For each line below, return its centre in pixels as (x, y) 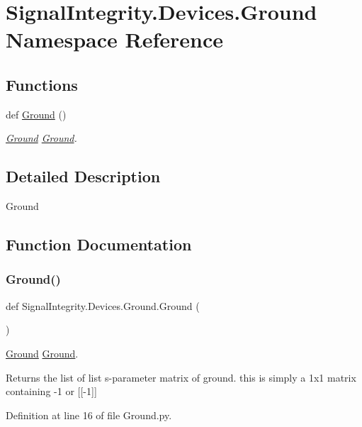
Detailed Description (83, 176)
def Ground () (36, 114)
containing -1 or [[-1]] (51, 391)
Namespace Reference (114, 39)
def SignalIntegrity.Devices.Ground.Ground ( (103, 305)
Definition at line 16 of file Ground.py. (89, 415)
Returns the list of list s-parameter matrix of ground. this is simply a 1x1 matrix (181, 377)
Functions (42, 84)
